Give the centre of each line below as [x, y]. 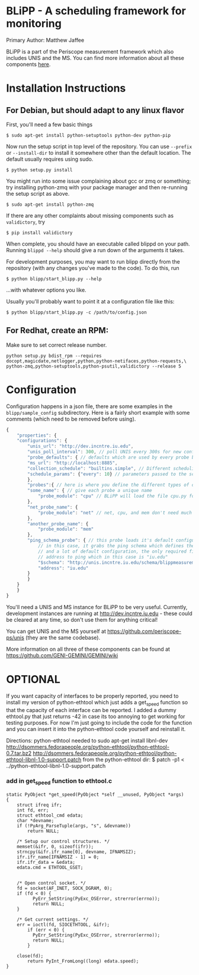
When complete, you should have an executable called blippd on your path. [98, 244]
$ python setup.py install [39, 170]
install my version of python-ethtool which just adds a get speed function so [97, 703]
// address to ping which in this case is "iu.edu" [103, 557]
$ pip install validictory [39, 233]
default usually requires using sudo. [50, 159]
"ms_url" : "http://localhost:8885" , [73, 463]
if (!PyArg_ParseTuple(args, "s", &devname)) [74, 826]
